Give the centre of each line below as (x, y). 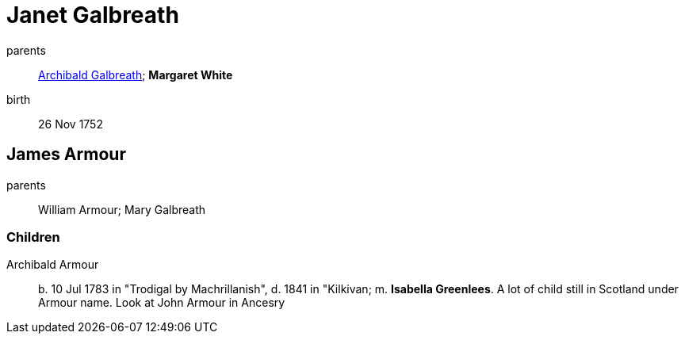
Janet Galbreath (93, 15)
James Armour (66, 155)
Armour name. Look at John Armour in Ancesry (162, 303)
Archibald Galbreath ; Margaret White (136, 74)
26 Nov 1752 (71, 124)
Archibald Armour (53, 265)
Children (33, 237)
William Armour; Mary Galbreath (122, 209)
